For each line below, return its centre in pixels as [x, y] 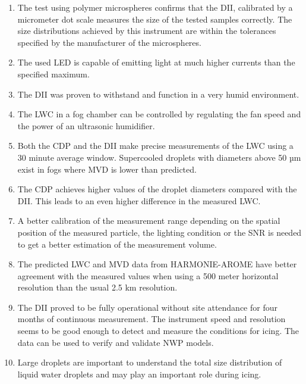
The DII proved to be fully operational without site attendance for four [147, 307]
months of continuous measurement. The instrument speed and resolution [152, 319]
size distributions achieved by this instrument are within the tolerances [147, 31]
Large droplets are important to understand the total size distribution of [150, 362]
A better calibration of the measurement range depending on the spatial [149, 221]
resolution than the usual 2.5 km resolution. [97, 287]
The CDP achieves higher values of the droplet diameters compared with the [157, 189]
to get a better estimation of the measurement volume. [117, 244]
